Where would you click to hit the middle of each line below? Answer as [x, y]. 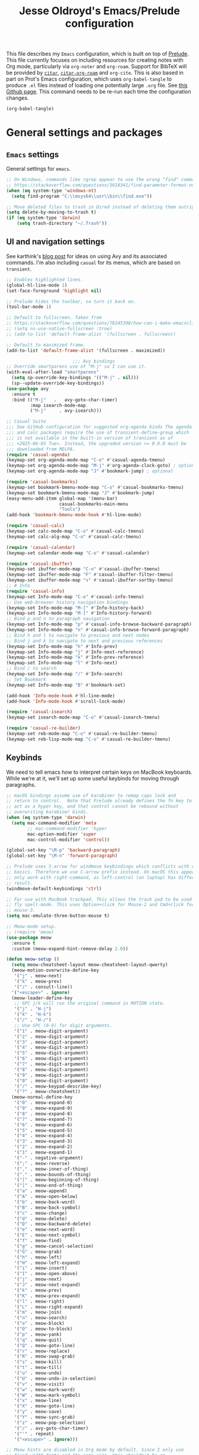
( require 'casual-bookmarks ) [42, 482]
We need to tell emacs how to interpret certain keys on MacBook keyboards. [99, 772]
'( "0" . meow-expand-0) [43, 1103]
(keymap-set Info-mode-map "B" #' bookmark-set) [66, 685]
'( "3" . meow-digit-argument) [51, 1042]
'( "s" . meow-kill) [38, 1362]
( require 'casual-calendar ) [41, 547]
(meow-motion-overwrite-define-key [55, 970]
